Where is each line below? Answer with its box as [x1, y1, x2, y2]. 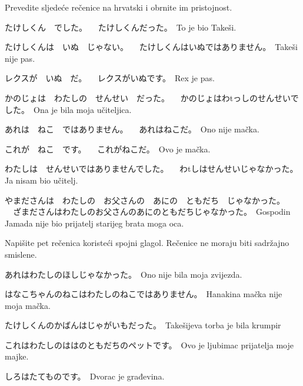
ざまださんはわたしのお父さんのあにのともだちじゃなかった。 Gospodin [12, 205, 291, 218]
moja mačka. [5, 299, 51, 311]
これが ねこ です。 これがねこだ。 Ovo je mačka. [5, 142, 211, 155]
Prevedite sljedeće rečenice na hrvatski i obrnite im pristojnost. [5, 1, 232, 13]
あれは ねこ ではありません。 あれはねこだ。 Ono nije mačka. [5, 123, 259, 135]
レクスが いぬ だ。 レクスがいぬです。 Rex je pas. [5, 72, 215, 84]
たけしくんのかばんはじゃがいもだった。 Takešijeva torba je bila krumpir [5, 319, 281, 331]
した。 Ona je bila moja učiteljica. [5, 103, 132, 115]
